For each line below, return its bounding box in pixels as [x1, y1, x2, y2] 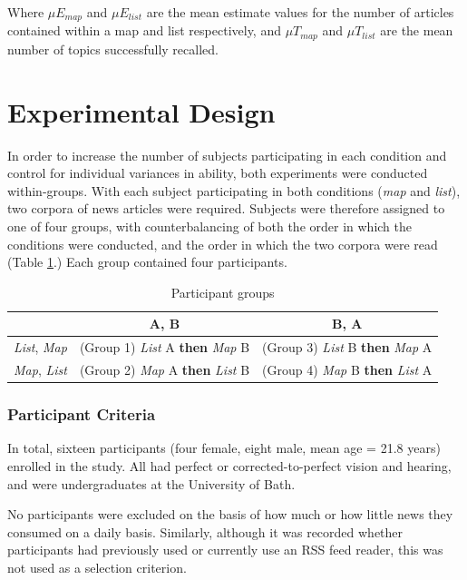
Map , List [14, 360, 67, 379]
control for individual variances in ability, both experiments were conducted [7, 163, 428, 182]
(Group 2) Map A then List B [79, 360, 250, 379]
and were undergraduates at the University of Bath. [7, 474, 296, 493]
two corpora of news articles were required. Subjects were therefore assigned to [7, 199, 445, 218]
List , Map [14, 338, 67, 357]
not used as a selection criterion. [7, 557, 187, 576]
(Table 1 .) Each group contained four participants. [7, 252, 287, 271]
